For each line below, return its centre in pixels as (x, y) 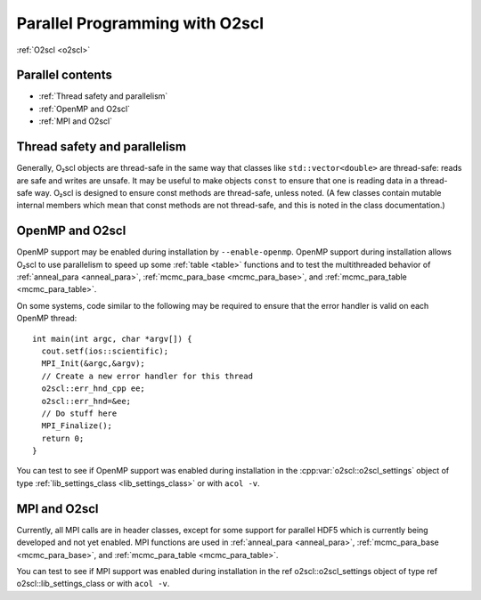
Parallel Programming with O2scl (140, 23)
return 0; (63, 438)
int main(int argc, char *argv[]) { (112, 339)
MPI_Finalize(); (77, 426)
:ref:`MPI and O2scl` (76, 121)
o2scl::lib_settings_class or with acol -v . (93, 584)
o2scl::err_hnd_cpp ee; (94, 389)
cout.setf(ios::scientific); (105, 351)
